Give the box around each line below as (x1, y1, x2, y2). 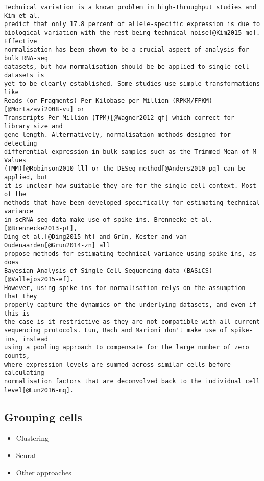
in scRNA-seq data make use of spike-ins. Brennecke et (4, 216, 198, 224)
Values (4, 156, 26, 164)
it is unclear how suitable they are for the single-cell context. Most (4, 182, 256, 189)
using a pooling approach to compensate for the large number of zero (4, 344, 249, 351)
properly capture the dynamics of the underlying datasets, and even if (4, 301, 256, 308)
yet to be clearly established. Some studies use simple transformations (4, 80, 260, 87)
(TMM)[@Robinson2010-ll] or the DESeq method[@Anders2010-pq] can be (4, 165, 246, 173)
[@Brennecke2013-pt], (4, 225, 78, 232)
